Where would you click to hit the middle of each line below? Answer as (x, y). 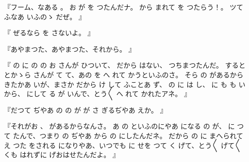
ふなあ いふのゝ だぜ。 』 (45, 16)
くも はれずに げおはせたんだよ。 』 (62, 155)
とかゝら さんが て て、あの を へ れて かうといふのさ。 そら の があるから (124, 74)
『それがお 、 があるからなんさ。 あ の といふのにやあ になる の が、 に (119, 126)
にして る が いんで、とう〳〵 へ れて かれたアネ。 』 (109, 94)
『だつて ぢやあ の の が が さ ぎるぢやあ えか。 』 (85, 110)
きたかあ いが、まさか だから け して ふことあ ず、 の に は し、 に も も (120, 84)
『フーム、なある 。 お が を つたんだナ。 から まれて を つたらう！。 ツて (124, 7)
